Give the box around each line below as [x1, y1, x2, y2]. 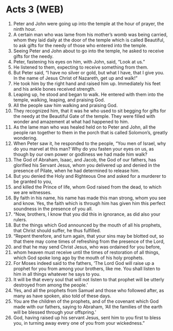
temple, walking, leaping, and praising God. [13, 96, 105, 103]
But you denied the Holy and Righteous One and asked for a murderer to [13, 173, 166, 179]
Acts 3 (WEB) [6, 4, 64, 15]
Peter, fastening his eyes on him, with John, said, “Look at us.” [13, 58, 145, 65]
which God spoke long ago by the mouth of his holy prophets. [13, 255, 144, 261]
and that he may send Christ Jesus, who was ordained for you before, [13, 243, 161, 250]
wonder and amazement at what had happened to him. [13, 118, 129, 125]
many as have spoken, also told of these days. [13, 293, 111, 299]
